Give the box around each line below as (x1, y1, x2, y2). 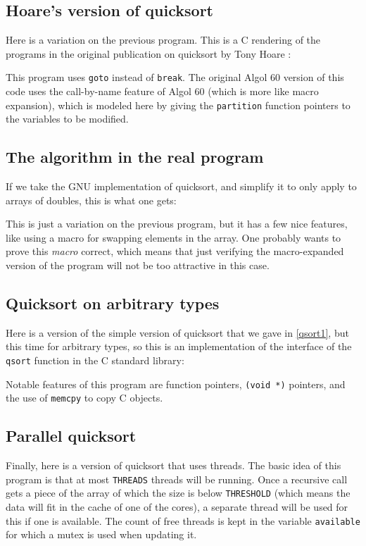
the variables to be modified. (6, 111, 129, 126)
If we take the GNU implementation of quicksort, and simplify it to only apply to (6, 179, 357, 194)
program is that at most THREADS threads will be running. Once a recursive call (6, 471, 348, 486)
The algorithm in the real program (6, 146, 264, 168)
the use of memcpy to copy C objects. (6, 390, 163, 405)
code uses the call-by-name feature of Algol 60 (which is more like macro (6, 84, 319, 99)
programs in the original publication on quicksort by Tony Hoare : (6, 46, 291, 61)
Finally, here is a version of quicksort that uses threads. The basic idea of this (6, 458, 341, 473)
